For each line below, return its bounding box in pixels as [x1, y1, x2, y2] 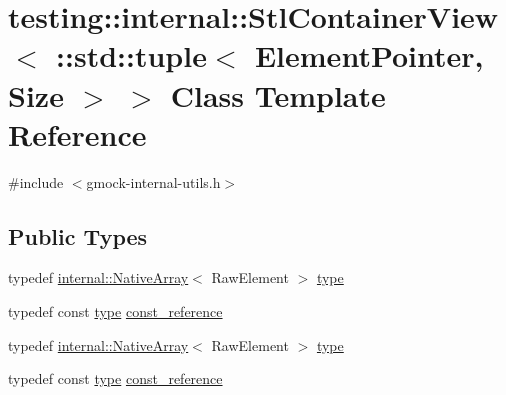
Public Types [8, 220, 148, 251]
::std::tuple [56, 35, 207, 76]
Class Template [170, 74, 386, 115]
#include [8, 171, 64, 192]
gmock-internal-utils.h [86, 171, 221, 192]
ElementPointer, [254, 35, 484, 76]
